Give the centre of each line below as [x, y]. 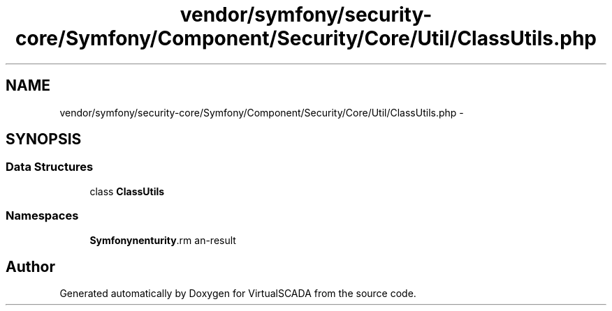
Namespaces [42, 216]
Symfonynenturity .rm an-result [163, 240]
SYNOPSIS [44, 139]
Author [30, 266]
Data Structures [50, 167]
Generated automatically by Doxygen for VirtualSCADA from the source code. [238, 294]
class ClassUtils [127, 191]
